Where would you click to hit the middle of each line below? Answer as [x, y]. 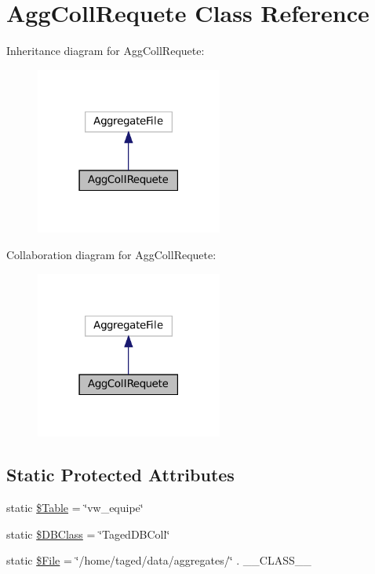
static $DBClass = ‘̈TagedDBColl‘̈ [88, 534]
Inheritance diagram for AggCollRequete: [106, 51]
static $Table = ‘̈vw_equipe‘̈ [75, 508]
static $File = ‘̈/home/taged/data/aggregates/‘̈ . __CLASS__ [159, 560]
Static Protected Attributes [120, 475]
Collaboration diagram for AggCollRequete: [111, 255]
